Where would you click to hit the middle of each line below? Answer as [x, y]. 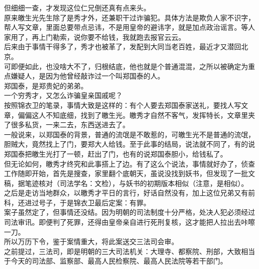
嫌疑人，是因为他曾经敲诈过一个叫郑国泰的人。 [87, 76]
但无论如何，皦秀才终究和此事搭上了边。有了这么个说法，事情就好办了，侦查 [129, 163]
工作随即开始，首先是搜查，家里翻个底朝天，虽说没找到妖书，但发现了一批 [126, 173]
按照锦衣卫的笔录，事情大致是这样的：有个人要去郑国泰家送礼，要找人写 [123, 105]
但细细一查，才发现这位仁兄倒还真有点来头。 [77, 7]
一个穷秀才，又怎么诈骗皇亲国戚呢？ [63, 95]
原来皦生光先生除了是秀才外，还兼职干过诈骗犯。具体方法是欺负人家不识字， [129, 17]
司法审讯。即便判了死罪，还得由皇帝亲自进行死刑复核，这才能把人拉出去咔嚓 [129, 222]
